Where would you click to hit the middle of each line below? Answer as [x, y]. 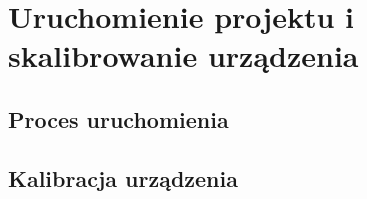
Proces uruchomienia [118, 118]
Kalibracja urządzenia [123, 177]
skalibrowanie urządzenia [183, 55]
